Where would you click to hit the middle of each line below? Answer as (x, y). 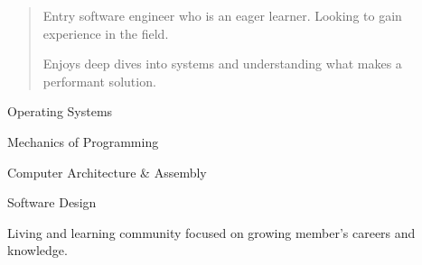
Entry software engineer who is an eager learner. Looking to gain (222, 15)
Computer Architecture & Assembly (107, 172)
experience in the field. (106, 33)
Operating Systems (60, 111)
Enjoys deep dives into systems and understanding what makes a (222, 64)
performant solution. (99, 81)
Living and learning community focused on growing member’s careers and (211, 232)
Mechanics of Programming (83, 141)
